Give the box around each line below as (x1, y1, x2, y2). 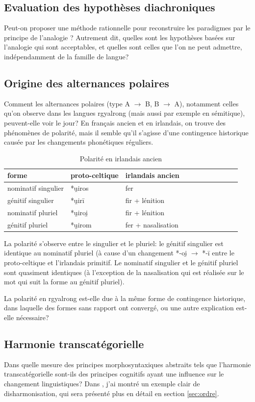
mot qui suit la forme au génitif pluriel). (4, 276, 125, 287)
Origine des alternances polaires (4, 75, 169, 90)
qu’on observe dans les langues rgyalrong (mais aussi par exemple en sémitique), (4, 108, 245, 118)
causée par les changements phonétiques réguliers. (4, 137, 153, 147)
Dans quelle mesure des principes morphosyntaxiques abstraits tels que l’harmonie (4, 359, 251, 369)
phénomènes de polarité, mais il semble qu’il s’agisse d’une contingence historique (4, 127, 249, 137)
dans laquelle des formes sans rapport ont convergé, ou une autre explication (4, 302, 234, 313)
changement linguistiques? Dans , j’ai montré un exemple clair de (4, 378, 200, 388)
